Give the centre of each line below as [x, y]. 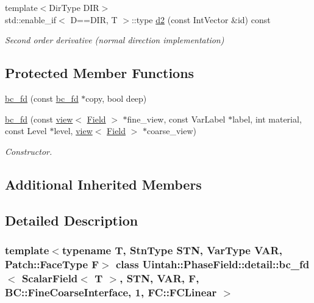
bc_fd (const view [39, 119]
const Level [26, 131]
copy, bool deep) [116, 98]
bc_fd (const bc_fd [42, 98]
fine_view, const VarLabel [176, 119]
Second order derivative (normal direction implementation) [115, 40]
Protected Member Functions [100, 73]
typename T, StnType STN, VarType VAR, [172, 250]
